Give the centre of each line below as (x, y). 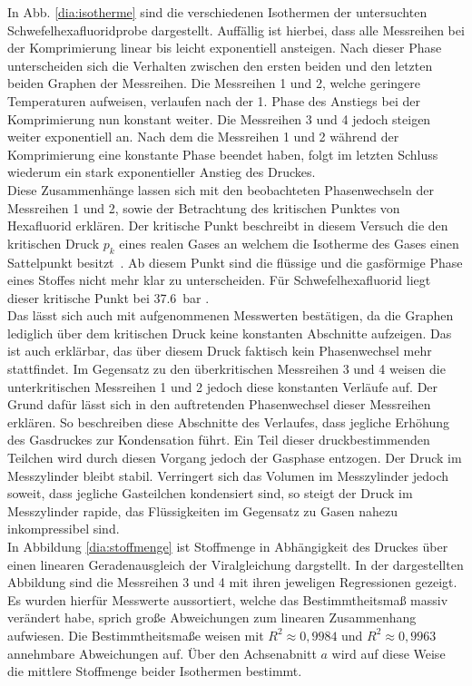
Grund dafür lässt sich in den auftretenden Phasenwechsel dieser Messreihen (219, 404)
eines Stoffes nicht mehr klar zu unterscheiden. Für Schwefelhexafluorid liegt (219, 280)
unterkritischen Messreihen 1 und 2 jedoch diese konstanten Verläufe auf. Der (223, 386)
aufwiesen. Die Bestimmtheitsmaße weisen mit (136, 635)
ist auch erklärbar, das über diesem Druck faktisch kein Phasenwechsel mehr (220, 351)
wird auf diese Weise (388, 653)
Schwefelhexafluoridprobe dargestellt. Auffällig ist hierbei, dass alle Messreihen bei (236, 29)
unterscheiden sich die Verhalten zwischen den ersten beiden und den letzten (220, 65)
